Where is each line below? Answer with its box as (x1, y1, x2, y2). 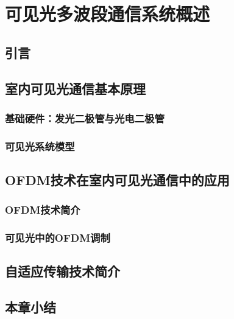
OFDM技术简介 (5, 202, 80, 217)
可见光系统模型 (5, 138, 75, 153)
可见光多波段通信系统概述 (5, 1, 210, 26)
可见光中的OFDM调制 (5, 230, 110, 245)
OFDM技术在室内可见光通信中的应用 (5, 170, 230, 189)
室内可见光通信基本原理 (5, 79, 146, 97)
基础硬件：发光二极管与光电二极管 (5, 110, 165, 125)
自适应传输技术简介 (5, 262, 120, 281)
